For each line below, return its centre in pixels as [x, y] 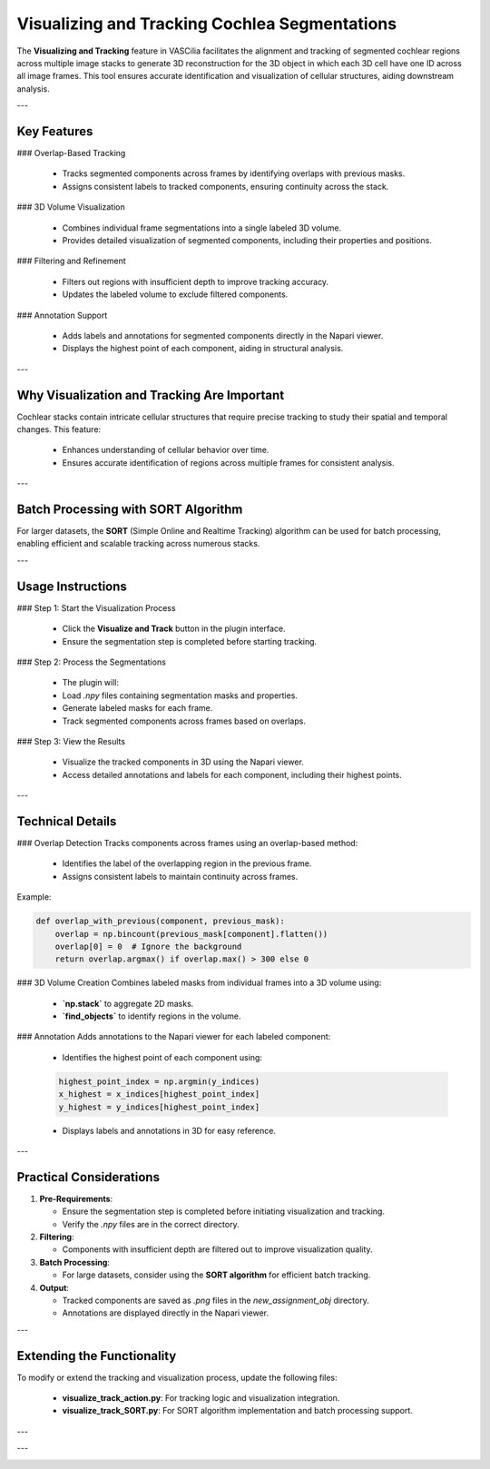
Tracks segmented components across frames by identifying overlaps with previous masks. [234, 173]
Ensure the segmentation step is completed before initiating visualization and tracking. [224, 1211]
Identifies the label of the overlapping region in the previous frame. [187, 863]
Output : [54, 1287]
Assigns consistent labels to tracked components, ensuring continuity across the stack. [225, 186]
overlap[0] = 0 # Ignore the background [148, 946]
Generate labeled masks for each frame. [137, 708]
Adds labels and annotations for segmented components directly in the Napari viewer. [223, 335]
